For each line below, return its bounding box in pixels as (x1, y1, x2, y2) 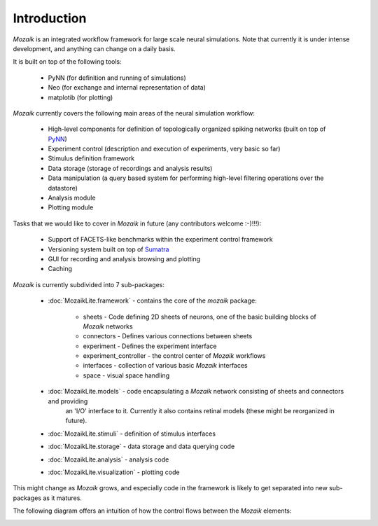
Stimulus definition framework (48, 154, 135, 162)
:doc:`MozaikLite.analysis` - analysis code (48, 455, 169, 464)
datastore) (48, 184, 78, 192)
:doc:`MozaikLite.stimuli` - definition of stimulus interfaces (48, 429, 216, 438)
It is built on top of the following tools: (13, 57, 122, 66)
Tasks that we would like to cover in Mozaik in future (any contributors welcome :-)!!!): (13, 219, 262, 228)
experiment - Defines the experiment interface (83, 342, 217, 350)
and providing (48, 396, 88, 406)
